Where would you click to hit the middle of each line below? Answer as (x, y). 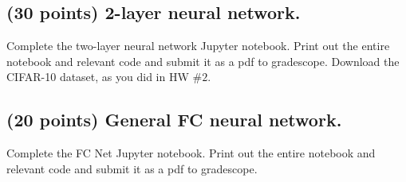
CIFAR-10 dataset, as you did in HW (98, 77)
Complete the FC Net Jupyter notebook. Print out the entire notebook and (191, 153)
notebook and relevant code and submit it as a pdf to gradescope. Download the (203, 61)
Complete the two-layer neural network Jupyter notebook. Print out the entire (198, 46)
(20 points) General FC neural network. (174, 120)
